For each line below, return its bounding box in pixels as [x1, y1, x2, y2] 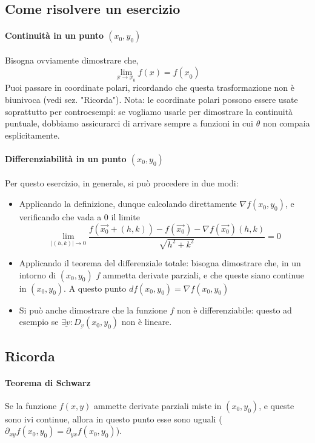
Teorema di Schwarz [5, 376, 91, 389]
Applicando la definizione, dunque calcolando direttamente [19, 197, 237, 210]
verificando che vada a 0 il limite [19, 211, 140, 223]
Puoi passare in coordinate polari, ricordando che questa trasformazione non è [5, 81, 294, 94]
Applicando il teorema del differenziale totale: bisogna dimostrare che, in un [19, 257, 301, 269]
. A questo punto [64, 281, 127, 294]
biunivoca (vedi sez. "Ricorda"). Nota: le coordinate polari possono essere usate [5, 93, 298, 105]
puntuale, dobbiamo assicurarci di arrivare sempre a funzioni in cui [5, 117, 254, 130]
